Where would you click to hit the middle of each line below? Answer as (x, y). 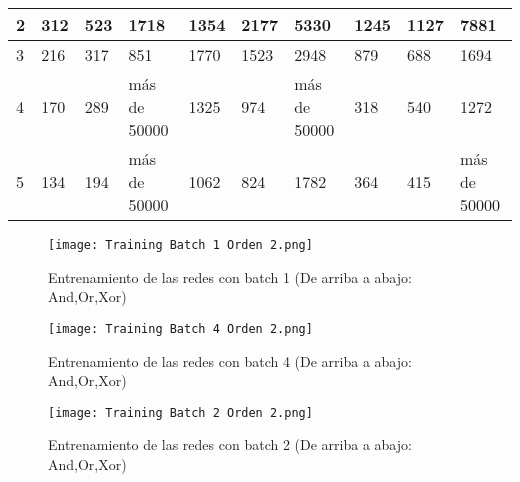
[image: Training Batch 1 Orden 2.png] (180, 245)
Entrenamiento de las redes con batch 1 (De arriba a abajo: (230, 276)
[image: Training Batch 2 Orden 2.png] (180, 412)
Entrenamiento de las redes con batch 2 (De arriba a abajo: (230, 444)
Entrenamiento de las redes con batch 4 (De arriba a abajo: (230, 360)
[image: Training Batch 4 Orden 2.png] (180, 328)
